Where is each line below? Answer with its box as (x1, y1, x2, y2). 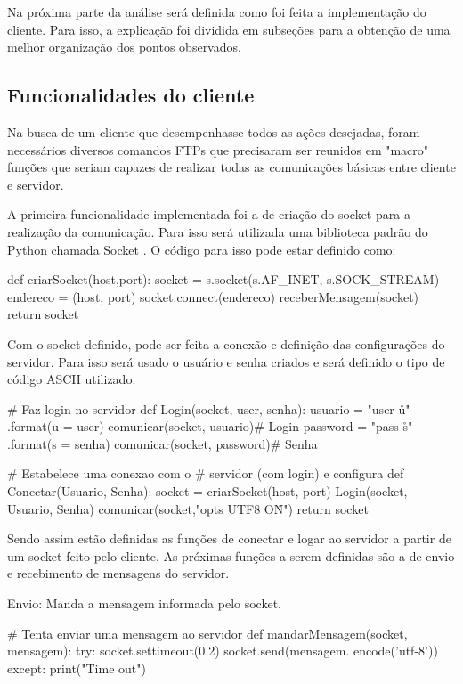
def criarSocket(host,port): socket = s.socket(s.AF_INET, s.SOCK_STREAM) (7, 270, 440, 289)
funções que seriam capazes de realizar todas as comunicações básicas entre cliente (7, 158, 456, 176)
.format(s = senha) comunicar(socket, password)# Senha (7, 434, 318, 452)
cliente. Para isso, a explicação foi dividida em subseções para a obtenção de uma (7, 20, 451, 38)
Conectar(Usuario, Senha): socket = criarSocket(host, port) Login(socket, (7, 482, 408, 501)
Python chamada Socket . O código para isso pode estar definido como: (7, 240, 396, 258)
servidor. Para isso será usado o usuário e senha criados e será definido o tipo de (7, 352, 445, 370)
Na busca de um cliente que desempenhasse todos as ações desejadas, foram (7, 122, 420, 141)
